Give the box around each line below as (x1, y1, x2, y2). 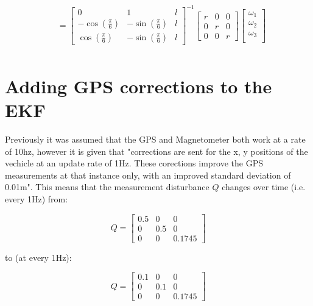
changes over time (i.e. (222, 180, 306, 193)
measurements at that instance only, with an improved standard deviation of (5, 168, 291, 181)
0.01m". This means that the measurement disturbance (5, 180, 209, 193)
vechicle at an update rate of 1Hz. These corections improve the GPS (5, 157, 264, 169)
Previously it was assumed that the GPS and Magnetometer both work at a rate (5, 132, 306, 145)
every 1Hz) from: (5, 192, 68, 205)
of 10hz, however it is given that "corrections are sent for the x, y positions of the (5, 144, 308, 157)
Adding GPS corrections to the (5, 73, 272, 98)
